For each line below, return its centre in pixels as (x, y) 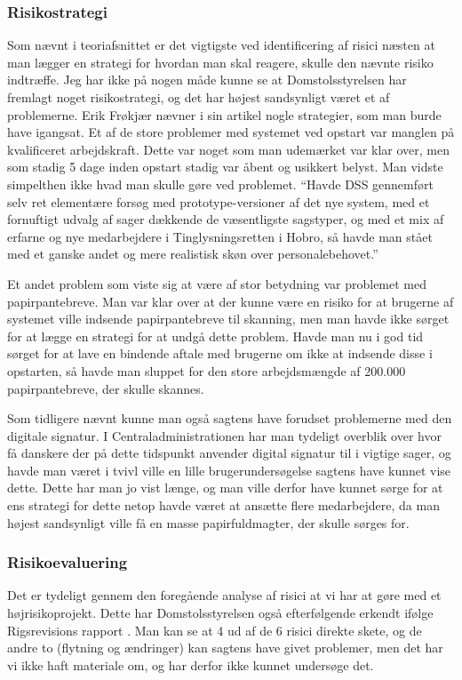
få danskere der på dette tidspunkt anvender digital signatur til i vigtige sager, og (229, 453)
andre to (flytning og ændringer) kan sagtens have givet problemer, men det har (225, 648)
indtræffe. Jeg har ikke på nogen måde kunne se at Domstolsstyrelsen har (207, 80)
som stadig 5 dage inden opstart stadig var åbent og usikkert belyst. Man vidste (225, 167)
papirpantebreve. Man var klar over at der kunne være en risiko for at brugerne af (231, 301)
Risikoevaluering (68, 562)
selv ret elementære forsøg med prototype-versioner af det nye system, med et (219, 201)
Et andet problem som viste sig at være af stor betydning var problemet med (217, 283)
